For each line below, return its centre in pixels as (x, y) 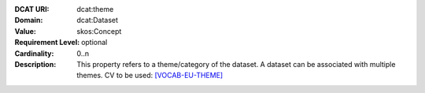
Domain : (29, 20)
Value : (26, 31)
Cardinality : (34, 53)
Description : (35, 64)
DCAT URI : (32, 9)
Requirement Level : (47, 43)
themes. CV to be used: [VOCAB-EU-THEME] (150, 76)
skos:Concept (99, 31)
